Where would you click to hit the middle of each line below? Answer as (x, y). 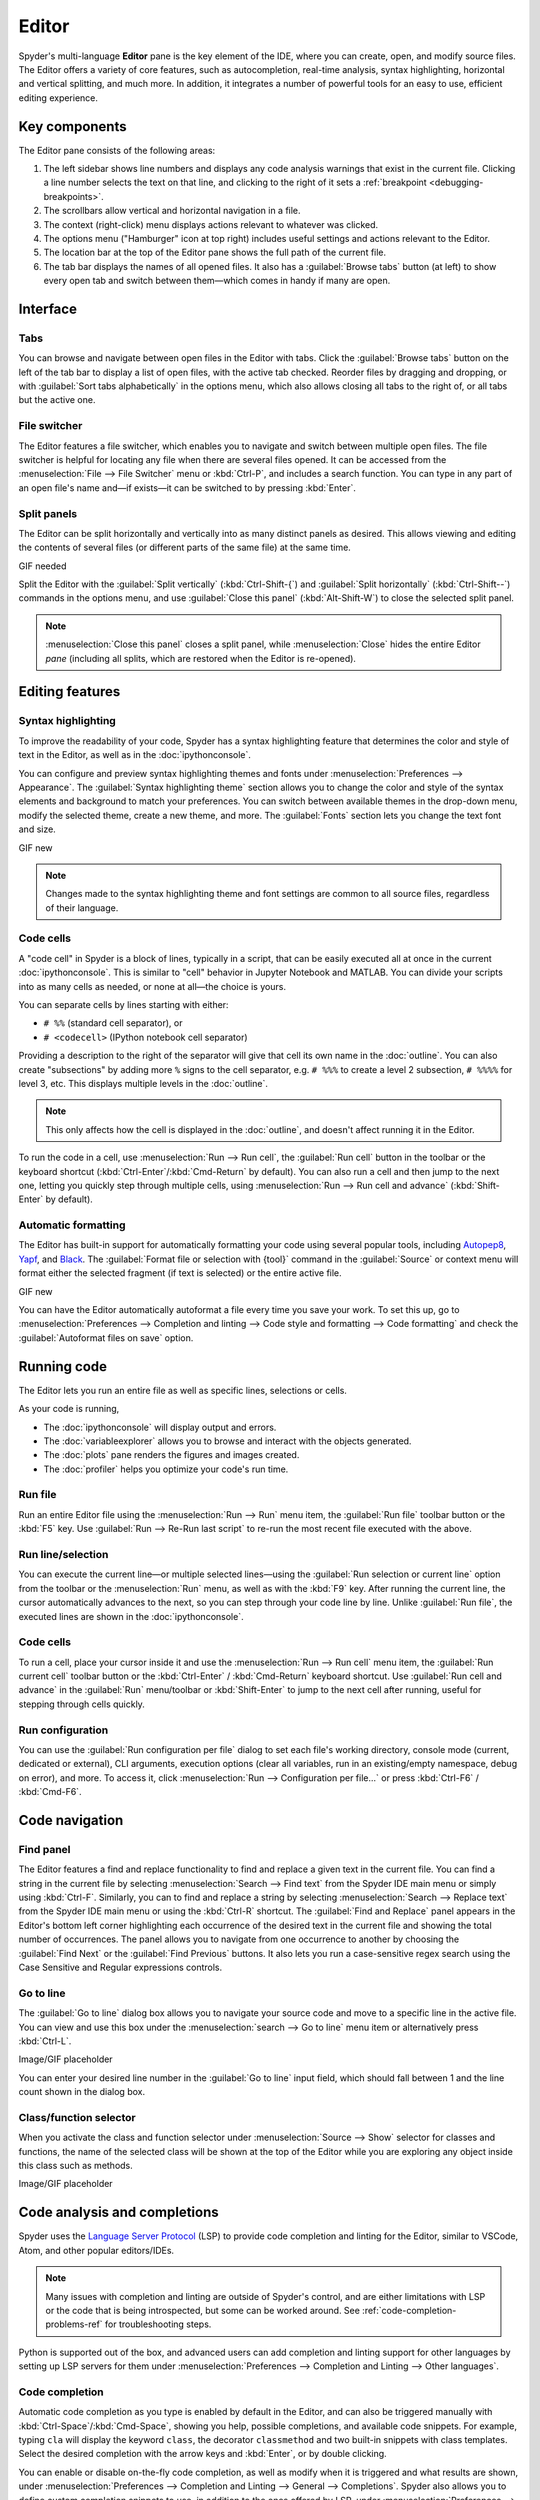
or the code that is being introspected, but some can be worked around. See (202, 2310)
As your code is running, (69, 1409)
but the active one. (57, 400)
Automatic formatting (72, 1225)
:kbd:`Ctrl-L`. (45, 2041)
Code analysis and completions (118, 2212)
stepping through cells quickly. (81, 1704)
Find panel (44, 1849)
